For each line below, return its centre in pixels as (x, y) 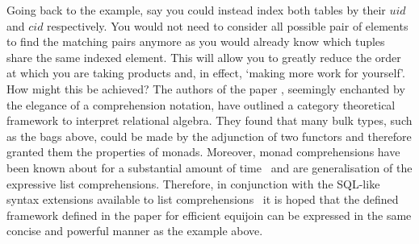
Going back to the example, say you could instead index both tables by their (196, 10)
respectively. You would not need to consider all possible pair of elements (228, 25)
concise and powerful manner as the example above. (135, 231)
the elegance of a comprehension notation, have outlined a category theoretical (201, 104)
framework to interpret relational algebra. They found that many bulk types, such (209, 120)
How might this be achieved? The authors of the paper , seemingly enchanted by (206, 88)
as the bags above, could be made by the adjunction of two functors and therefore (209, 136)
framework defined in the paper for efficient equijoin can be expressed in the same (209, 215)
